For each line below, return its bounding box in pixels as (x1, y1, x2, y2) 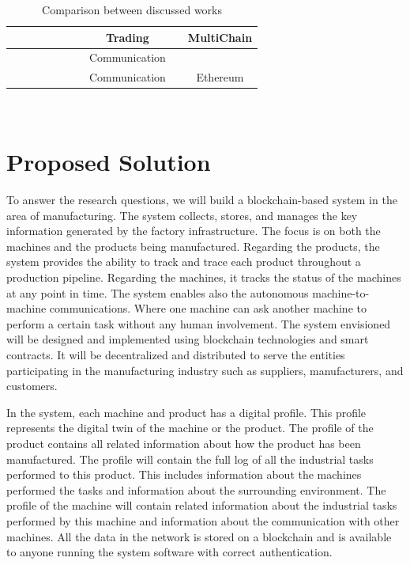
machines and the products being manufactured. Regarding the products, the (6, 237, 380, 254)
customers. (6, 377, 58, 394)
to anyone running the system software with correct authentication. (6, 544, 333, 560)
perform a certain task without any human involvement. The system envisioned (6, 315, 391, 332)
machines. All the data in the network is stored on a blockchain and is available (6, 528, 392, 544)
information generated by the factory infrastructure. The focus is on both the (6, 222, 381, 239)
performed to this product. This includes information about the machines (6, 466, 362, 483)
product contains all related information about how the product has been (6, 435, 361, 451)
